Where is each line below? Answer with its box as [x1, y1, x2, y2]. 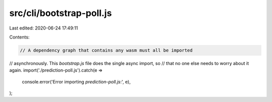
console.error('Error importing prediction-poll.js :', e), [22, 78, 131, 84]
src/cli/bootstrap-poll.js [9, 7, 112, 18]
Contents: [9, 34, 30, 40]
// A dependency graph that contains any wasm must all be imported [20, 47, 193, 53]
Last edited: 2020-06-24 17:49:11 [9, 25, 78, 31]
